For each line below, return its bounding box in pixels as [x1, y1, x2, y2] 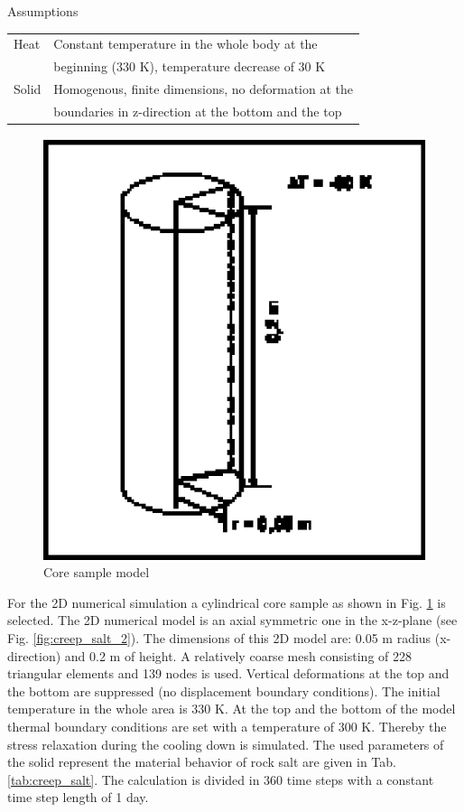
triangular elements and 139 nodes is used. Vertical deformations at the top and [7, 664, 450, 683]
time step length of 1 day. [7, 788, 149, 807]
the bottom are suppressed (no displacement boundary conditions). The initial [7, 681, 441, 700]
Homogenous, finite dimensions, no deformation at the [53, 79, 353, 98]
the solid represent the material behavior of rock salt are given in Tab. [7, 752, 396, 771]
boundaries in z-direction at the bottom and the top [53, 101, 342, 120]
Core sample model [43, 563, 150, 582]
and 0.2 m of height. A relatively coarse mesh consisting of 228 [64, 646, 413, 665]
